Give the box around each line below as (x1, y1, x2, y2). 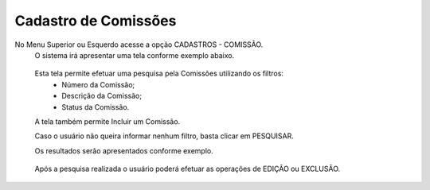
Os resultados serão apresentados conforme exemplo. (34, 145, 214, 155)
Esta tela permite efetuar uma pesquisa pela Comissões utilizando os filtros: (34, 68, 284, 79)
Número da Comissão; (61, 79, 135, 89)
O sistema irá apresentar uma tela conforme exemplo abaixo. (34, 50, 235, 60)
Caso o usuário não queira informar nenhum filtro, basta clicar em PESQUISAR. (34, 131, 294, 141)
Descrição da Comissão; (61, 91, 143, 101)
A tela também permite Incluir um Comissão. (34, 116, 181, 126)
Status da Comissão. (61, 102, 130, 111)
